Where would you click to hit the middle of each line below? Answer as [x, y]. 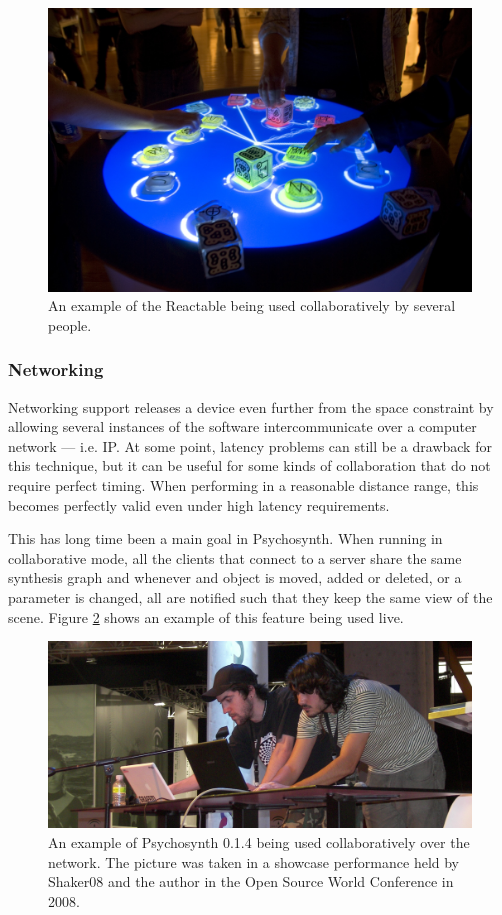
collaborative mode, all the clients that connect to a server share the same [235, 557]
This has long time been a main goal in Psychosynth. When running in [225, 538]
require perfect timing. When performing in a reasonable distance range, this [243, 485]
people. [70, 324]
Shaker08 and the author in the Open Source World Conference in [251, 881]
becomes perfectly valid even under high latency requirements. [199, 504]
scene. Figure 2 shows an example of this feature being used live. [206, 616]
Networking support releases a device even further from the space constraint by [251, 406]
